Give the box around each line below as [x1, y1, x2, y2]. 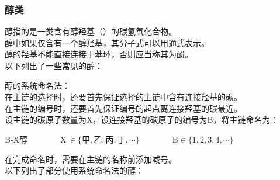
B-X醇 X [5, 133, 67, 145]
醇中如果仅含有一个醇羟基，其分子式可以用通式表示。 [5, 36, 209, 49]
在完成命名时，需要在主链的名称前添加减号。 [5, 153, 177, 165]
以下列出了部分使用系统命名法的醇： [5, 164, 144, 176]
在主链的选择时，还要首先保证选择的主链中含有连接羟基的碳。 [5, 91, 242, 103]
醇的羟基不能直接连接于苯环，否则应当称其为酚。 [5, 48, 193, 60]
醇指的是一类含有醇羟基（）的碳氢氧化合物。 [5, 25, 177, 37]
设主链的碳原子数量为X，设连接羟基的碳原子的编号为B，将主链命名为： [5, 113, 279, 126]
